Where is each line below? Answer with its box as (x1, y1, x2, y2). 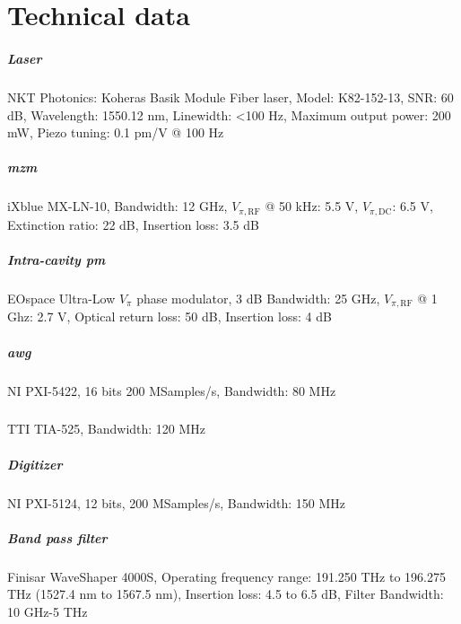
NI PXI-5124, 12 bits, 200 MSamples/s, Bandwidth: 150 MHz (7, 493, 346, 512)
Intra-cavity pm (7, 250, 106, 268)
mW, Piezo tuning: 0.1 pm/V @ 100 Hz (7, 123, 224, 142)
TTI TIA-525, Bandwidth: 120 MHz (7, 419, 206, 438)
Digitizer (7, 454, 63, 473)
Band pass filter (7, 528, 108, 547)
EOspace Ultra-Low (7, 288, 116, 307)
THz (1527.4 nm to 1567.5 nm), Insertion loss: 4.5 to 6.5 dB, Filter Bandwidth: (7, 584, 444, 603)
